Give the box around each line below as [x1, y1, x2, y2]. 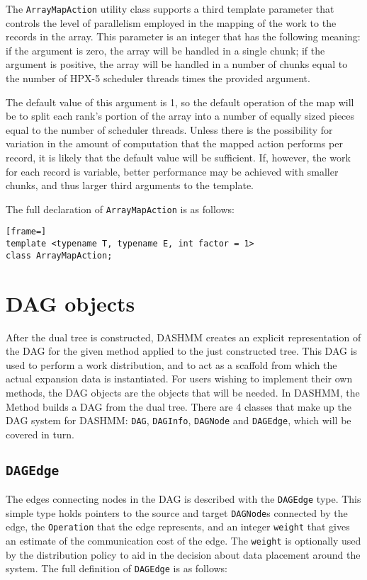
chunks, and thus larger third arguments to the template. [6, 178, 254, 193]
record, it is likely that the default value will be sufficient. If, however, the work [6, 150, 351, 164]
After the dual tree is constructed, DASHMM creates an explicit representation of [6, 329, 361, 344]
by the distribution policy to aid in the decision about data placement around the [6, 547, 361, 562]
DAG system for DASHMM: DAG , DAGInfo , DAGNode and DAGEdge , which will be [6, 413, 351, 428]
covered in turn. [6, 426, 74, 441]
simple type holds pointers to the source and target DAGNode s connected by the [6, 505, 348, 520]
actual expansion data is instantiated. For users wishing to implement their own [6, 371, 353, 386]
